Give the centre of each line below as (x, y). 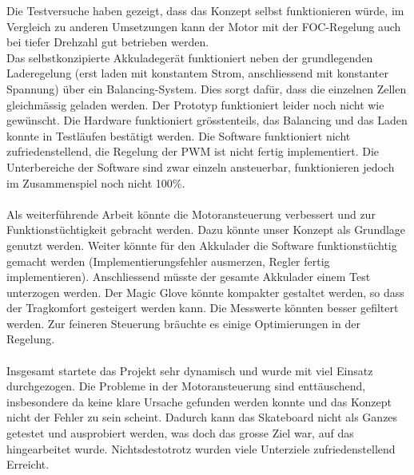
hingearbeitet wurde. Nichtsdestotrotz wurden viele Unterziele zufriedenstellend (201, 448)
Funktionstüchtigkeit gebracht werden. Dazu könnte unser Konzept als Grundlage (206, 230)
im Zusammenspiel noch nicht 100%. (96, 182)
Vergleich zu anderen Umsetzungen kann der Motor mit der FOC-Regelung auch (204, 26)
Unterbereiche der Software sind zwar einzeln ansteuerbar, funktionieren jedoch (201, 166)
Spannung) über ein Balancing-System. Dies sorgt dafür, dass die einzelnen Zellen (207, 88)
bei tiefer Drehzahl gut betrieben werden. (108, 42)
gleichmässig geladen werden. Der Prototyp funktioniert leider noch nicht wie (195, 104)
